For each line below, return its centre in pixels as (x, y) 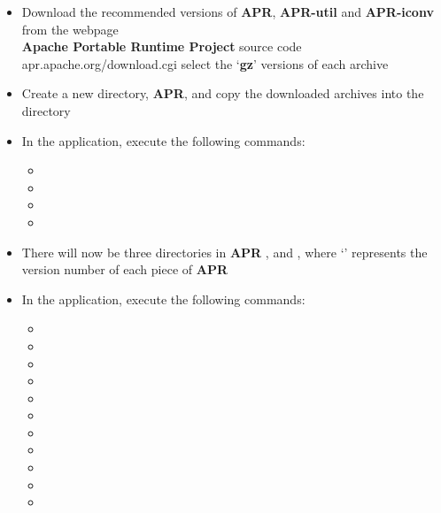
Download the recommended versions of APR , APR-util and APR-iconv (228, 11)
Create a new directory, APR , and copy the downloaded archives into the (223, 93)
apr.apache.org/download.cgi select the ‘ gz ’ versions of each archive (205, 63)
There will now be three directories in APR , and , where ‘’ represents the (224, 252)
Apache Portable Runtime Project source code (162, 46)
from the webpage (70, 29)
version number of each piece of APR (124, 269)
